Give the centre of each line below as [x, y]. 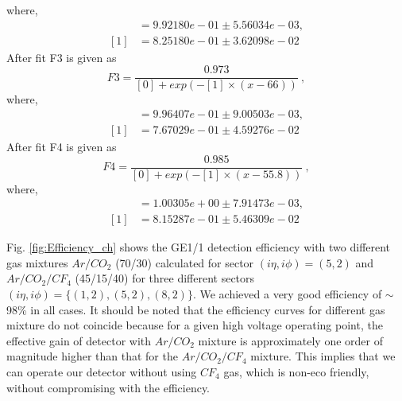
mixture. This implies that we [323, 356]
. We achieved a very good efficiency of [287, 294]
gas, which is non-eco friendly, [296, 372]
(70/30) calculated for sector [185, 262]
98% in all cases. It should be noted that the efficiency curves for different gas [196, 309]
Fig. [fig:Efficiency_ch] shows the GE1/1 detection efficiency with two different [199, 247]
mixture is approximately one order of [290, 340]
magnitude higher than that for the [92, 356]
